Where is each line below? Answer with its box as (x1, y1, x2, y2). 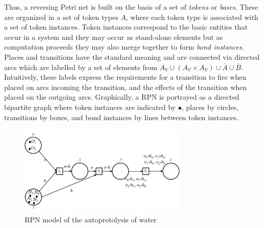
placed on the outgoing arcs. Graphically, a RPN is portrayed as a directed (4, 92, 239, 102)
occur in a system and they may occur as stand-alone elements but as (4, 31, 223, 42)
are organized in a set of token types (4, 11, 118, 22)
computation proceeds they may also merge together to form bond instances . (4, 41, 244, 52)
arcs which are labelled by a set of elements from (4, 61, 157, 72)
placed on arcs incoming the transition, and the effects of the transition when (4, 81, 247, 92)
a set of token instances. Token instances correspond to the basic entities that (4, 21, 248, 32)
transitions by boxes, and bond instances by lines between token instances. (4, 111, 238, 122)
